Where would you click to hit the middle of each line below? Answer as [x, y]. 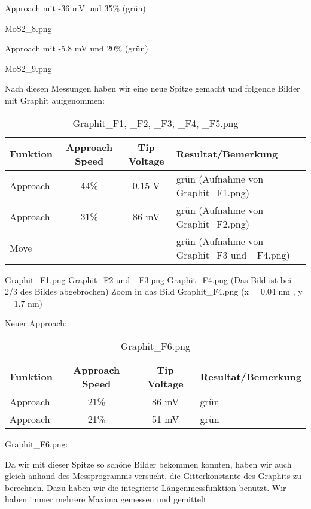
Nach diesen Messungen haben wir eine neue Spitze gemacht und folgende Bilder [153, 88]
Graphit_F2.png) [213, 223]
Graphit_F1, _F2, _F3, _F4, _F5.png [155, 123]
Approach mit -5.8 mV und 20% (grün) [77, 48]
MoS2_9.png [28, 68]
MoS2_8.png [28, 28]
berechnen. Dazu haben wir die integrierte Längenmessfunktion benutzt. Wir [146, 487]
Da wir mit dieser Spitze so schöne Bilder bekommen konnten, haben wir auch [148, 464]
